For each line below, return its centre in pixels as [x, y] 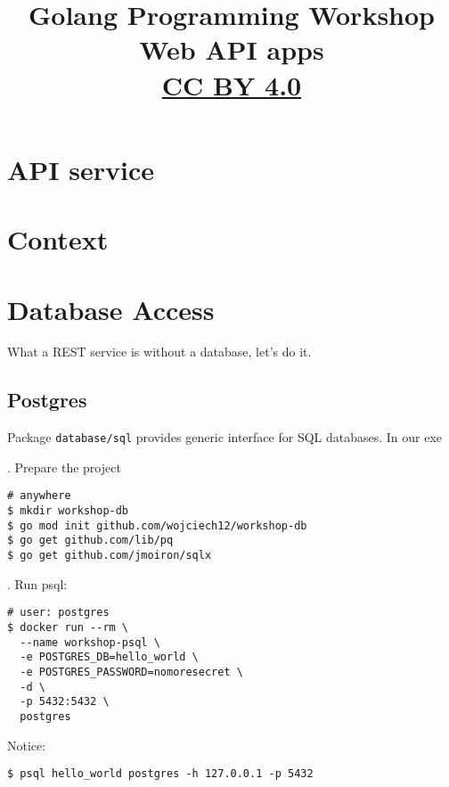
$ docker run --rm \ [68, 628]
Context [58, 239]
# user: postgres [58, 613]
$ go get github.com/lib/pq [90, 541]
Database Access [111, 309]
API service [81, 169]
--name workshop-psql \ [90, 642]
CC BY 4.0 [232, 84]
